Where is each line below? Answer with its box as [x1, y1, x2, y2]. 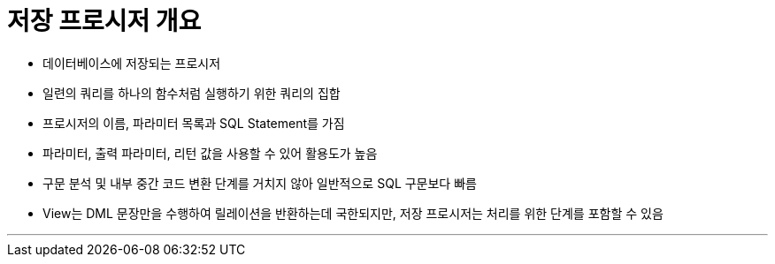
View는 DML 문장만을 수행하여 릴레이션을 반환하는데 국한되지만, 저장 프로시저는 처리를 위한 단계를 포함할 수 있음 [42, 205, 664, 221]
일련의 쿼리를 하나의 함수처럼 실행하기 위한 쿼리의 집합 [42, 85, 341, 101]
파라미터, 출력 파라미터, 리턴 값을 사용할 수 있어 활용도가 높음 [42, 145, 378, 161]
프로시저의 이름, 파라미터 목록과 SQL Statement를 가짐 [42, 115, 345, 131]
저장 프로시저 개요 [7, 6, 202, 36]
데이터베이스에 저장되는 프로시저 [42, 55, 221, 71]
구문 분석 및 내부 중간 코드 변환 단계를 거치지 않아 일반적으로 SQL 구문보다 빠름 [42, 175, 477, 191]
